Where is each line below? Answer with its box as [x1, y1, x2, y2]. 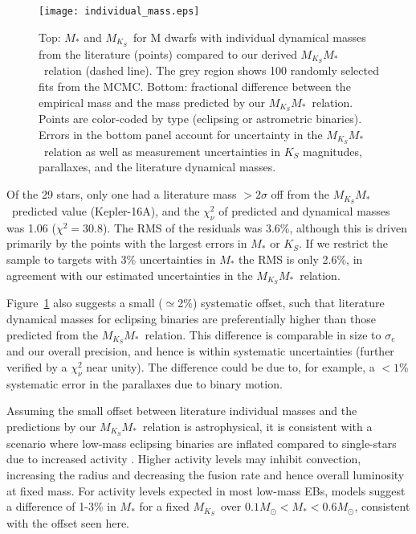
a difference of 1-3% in [6, 498, 116, 515]
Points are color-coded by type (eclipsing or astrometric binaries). [39, 110, 362, 127]
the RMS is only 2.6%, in [239, 250, 363, 267]
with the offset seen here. [6, 515, 129, 532]
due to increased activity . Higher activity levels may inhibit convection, [6, 450, 361, 467]
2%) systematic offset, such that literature [177, 294, 385, 311]
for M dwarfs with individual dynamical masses [133, 28, 366, 45]
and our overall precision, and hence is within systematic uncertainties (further [6, 343, 394, 359]
